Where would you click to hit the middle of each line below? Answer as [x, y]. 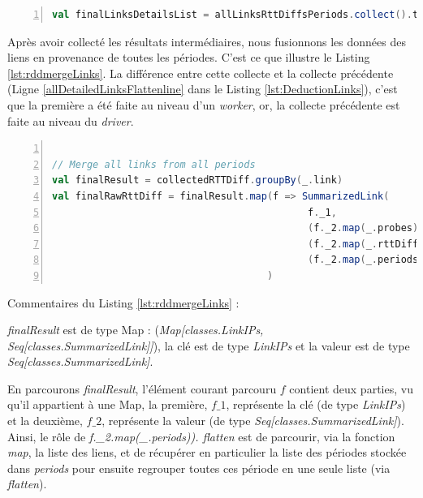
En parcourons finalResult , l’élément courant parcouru [142, 388]
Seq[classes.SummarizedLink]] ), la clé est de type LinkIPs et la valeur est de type [209, 345]
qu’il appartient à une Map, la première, [108, 404]
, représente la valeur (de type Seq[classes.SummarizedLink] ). [253, 421]
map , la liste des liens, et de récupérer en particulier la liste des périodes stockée [207, 452]
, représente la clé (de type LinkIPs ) [316, 404]
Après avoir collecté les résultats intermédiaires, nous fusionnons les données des [207, 41]
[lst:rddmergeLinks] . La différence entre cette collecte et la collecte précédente [201, 73]
